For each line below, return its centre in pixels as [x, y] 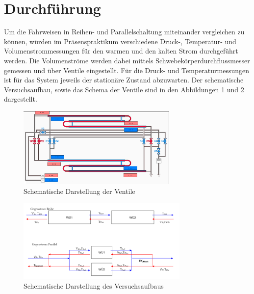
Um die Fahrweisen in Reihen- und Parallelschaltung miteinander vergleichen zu [124, 32]
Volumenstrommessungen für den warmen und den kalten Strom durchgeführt [121, 51]
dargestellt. [21, 99]
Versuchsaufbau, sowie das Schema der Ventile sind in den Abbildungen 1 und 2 [124, 89]
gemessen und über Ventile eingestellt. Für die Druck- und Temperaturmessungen [127, 70]
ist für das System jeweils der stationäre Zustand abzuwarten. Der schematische [124, 80]
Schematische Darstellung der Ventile [79, 191]
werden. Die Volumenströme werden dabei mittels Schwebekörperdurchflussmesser [127, 60]
